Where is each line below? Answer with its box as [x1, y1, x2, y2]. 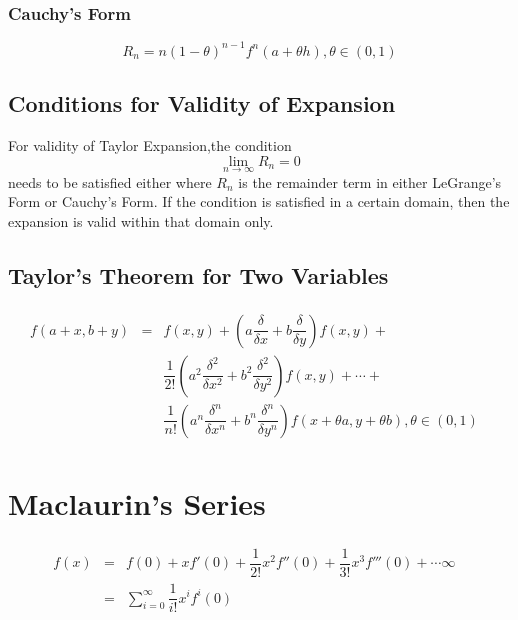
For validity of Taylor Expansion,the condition [8, 134, 292, 155]
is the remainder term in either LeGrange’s [238, 171, 502, 192]
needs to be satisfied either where [8, 171, 212, 192]
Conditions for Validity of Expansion [8, 88, 396, 119]
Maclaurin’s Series [8, 483, 266, 524]
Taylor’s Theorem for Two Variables [8, 259, 389, 290]
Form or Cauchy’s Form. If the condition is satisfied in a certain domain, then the [8, 191, 510, 212]
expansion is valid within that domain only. [8, 210, 274, 231]
